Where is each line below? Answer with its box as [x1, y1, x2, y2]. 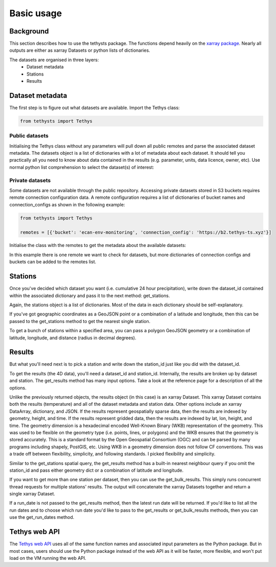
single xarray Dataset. [9, 491, 55, 497]
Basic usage [9, 8, 62, 19]
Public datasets [9, 132, 49, 139]
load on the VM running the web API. [9, 555, 86, 561]
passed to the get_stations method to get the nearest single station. [9, 318, 151, 324]
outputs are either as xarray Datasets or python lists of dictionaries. [9, 47, 151, 53]
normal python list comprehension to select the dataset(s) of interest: [9, 164, 154, 170]
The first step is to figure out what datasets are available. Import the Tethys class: [9, 104, 180, 111]
